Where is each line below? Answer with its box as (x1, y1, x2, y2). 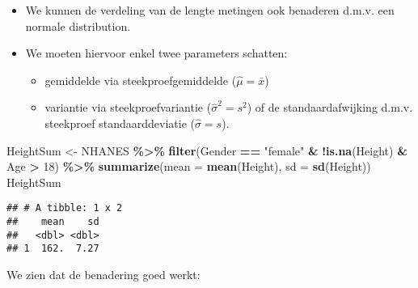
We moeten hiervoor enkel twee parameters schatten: (25, 44, 288, 61)
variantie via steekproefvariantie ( (44, 99, 212, 116)
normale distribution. (25, 17, 131, 34)
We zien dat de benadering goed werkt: (6, 265, 201, 282)
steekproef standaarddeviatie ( (44, 114, 195, 131)
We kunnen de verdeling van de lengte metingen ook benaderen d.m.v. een (25, 2, 395, 18)
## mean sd (6, 216, 99, 227)
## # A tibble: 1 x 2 (6, 202, 123, 214)
